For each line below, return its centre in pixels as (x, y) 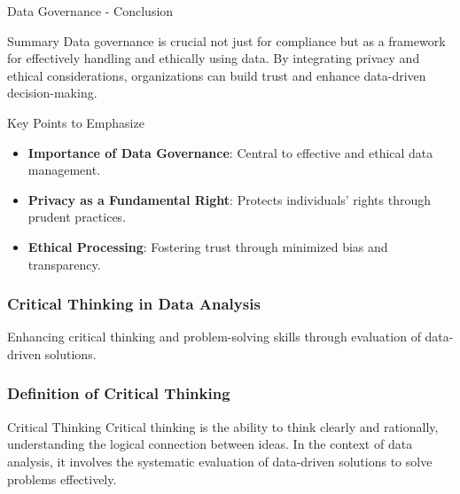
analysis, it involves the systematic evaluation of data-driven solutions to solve (220, 461)
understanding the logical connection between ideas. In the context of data (210, 444)
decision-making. (52, 93)
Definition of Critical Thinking (119, 393)
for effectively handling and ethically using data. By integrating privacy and (214, 58)
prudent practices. (77, 217)
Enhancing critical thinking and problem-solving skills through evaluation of (214, 337)
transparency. (64, 264)
